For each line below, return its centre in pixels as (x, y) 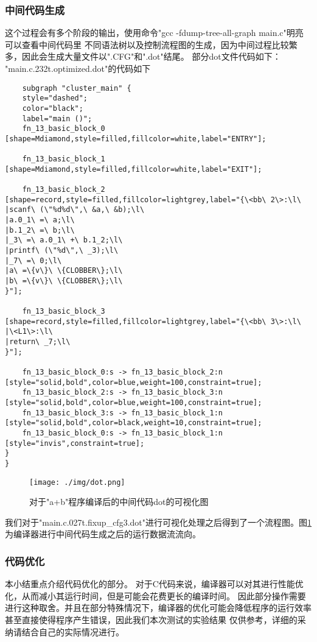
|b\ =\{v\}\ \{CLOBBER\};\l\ (64, 281)
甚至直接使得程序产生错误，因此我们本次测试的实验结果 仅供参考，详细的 (151, 619)
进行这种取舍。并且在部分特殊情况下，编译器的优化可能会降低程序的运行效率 (158, 608)
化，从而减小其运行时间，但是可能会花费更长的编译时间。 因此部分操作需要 (155, 595)
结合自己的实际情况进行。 (73, 631)
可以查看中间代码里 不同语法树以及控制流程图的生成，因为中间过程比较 (147, 44)
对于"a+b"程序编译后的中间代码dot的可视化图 (119, 502)
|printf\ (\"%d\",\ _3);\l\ (62, 251)
